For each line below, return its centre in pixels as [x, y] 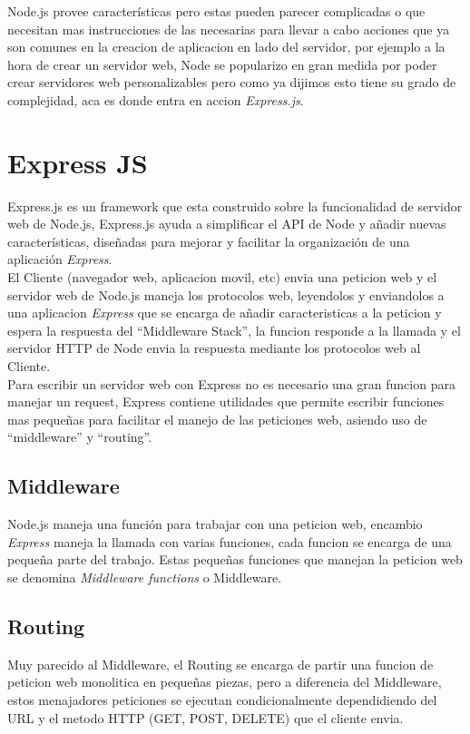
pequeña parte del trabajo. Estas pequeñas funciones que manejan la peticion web [235, 559]
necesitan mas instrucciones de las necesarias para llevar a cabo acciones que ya [229, 29]
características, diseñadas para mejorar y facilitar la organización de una [209, 241]
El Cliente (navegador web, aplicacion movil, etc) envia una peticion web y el [222, 277]
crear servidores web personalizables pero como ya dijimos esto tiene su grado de [232, 82]
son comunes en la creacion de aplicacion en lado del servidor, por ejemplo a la [226, 47]
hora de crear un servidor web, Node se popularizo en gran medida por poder [222, 64]
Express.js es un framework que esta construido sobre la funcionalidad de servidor [235, 206]
